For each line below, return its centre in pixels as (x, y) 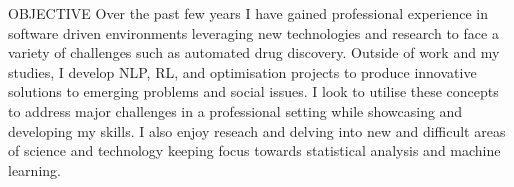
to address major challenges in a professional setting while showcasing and (235, 110)
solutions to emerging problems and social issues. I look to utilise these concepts (253, 91)
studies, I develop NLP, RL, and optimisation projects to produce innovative (242, 71)
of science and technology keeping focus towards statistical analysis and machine (254, 150)
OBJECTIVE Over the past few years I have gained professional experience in (248, 13)
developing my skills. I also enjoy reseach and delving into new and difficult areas (257, 130)
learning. (34, 169)
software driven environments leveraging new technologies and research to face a (253, 32)
